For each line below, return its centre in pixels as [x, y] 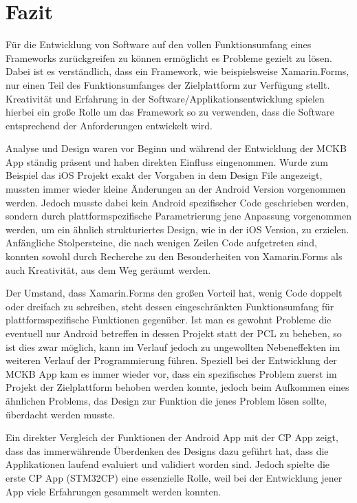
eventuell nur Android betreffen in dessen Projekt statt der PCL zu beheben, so [174, 333]
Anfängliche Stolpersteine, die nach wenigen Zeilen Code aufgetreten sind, [161, 243]
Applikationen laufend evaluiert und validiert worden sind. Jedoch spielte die [168, 464]
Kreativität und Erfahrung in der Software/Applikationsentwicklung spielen [165, 98]
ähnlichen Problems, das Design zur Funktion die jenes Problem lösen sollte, [166, 400]
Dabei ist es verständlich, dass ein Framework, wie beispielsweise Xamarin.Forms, [177, 71]
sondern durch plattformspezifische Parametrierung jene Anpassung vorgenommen [178, 216]
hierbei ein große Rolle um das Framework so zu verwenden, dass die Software [170, 112]
